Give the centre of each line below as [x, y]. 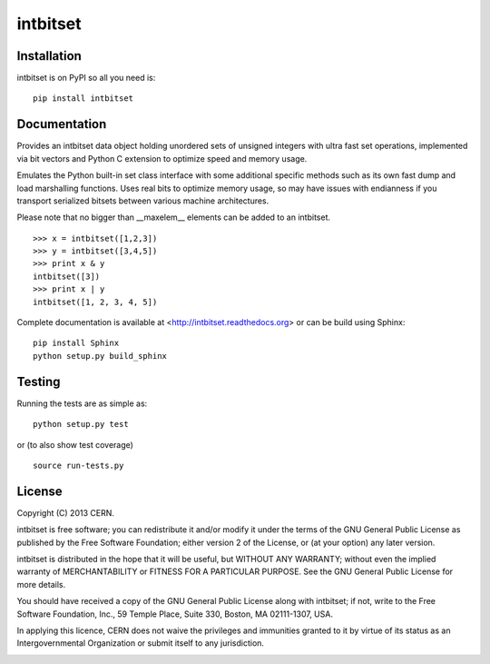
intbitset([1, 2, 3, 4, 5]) [95, 302]
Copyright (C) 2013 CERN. [66, 512]
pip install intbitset [83, 99]
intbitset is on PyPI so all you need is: [86, 78]
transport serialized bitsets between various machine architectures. [143, 201]
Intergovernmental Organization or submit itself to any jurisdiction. [141, 643]
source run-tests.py [78, 465]
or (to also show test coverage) [75, 444]
